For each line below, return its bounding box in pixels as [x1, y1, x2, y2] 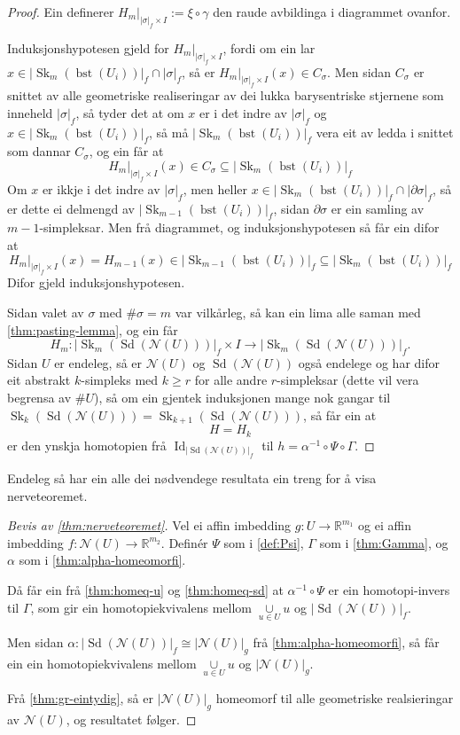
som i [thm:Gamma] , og [319, 533, 448, 551]
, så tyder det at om [75, 103, 184, 121]
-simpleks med [81, 371, 159, 389]
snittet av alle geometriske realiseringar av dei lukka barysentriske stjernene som [7, 86, 444, 105]
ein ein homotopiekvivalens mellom [7, 653, 197, 672]
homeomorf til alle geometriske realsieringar [215, 688, 454, 707]
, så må [149, 122, 189, 141]
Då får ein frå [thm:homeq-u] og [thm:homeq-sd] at [7, 580, 284, 598]
